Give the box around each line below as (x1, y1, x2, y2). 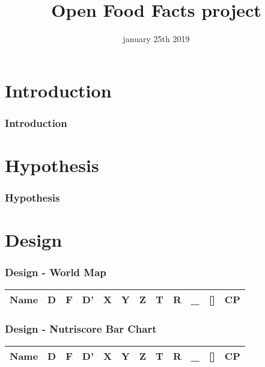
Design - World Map (5, 265, 106, 280)
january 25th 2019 (123, 32, 190, 45)
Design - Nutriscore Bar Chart (5, 321, 157, 336)
